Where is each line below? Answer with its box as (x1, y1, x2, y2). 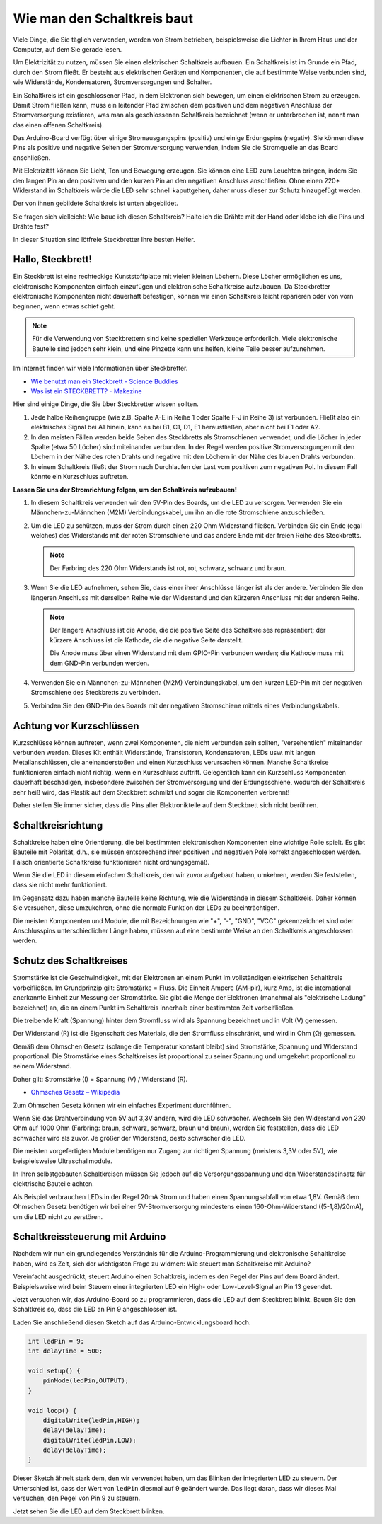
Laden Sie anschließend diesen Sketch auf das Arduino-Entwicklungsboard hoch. (13, 1318, 251, 1327)
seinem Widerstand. (13, 1062, 72, 1070)
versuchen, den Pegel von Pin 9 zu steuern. (13, 1494, 141, 1503)
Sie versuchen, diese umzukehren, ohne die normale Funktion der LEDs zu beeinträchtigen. (13, 904, 279, 912)
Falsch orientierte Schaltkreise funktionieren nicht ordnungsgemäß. (13, 858, 210, 866)
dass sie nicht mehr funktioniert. (13, 881, 108, 889)
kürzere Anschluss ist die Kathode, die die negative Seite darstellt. (50, 635, 243, 644)
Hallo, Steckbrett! (13, 253, 92, 265)
